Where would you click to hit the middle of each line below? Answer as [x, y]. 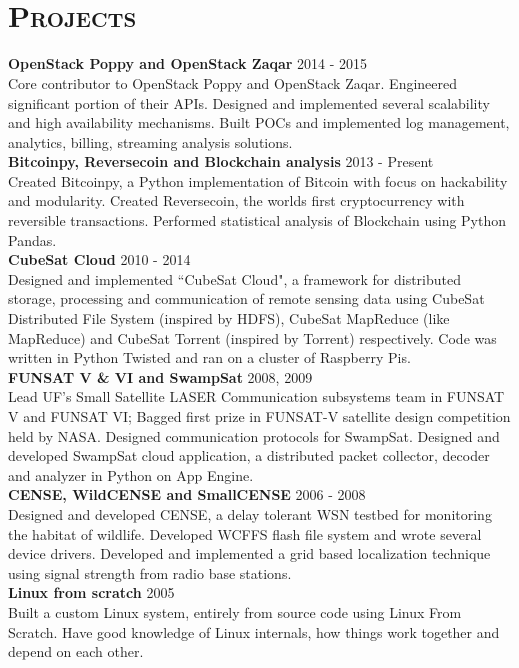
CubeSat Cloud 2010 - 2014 [99, 259]
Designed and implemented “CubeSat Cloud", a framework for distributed [234, 278]
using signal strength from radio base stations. [150, 572]
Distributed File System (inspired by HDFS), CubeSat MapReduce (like [229, 318]
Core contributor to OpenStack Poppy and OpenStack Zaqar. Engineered [233, 82]
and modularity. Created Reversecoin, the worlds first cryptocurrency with [236, 200]
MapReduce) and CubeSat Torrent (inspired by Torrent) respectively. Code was [252, 337]
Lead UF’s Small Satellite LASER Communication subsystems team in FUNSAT [256, 396]
